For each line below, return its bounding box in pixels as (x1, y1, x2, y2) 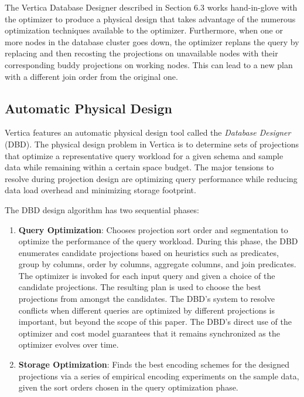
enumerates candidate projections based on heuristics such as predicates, (18, 246, 279, 258)
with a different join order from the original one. (5, 70, 178, 82)
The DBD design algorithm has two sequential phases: (5, 203, 199, 216)
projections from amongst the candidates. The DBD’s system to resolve (18, 292, 275, 305)
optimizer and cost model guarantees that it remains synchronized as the (18, 327, 280, 339)
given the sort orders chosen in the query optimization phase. (18, 381, 238, 393)
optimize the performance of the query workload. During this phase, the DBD (18, 235, 298, 247)
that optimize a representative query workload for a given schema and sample (5, 149, 283, 162)
